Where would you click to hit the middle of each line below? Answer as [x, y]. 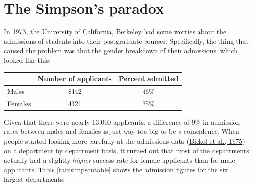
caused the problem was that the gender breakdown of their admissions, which [121, 50]
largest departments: [35, 179]
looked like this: [27, 60]
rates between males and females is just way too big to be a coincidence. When [122, 131]
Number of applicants [75, 78]
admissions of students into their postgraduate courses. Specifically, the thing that [126, 41]
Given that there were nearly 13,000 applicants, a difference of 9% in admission [122, 122]
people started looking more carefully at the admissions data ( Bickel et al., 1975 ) [125, 140]
